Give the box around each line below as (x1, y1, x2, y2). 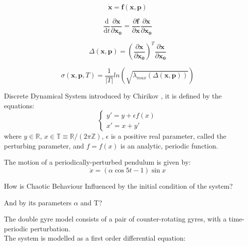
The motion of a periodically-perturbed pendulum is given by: (4, 157, 191, 167)
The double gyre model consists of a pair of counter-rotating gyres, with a (4, 214, 227, 224)
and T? (80, 197, 102, 207)
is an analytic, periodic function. (120, 140, 218, 150)
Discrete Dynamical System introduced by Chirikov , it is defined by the (4, 91, 222, 101)
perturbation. (30, 223, 71, 233)
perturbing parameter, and (4, 140, 84, 150)
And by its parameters (4, 197, 72, 207)
